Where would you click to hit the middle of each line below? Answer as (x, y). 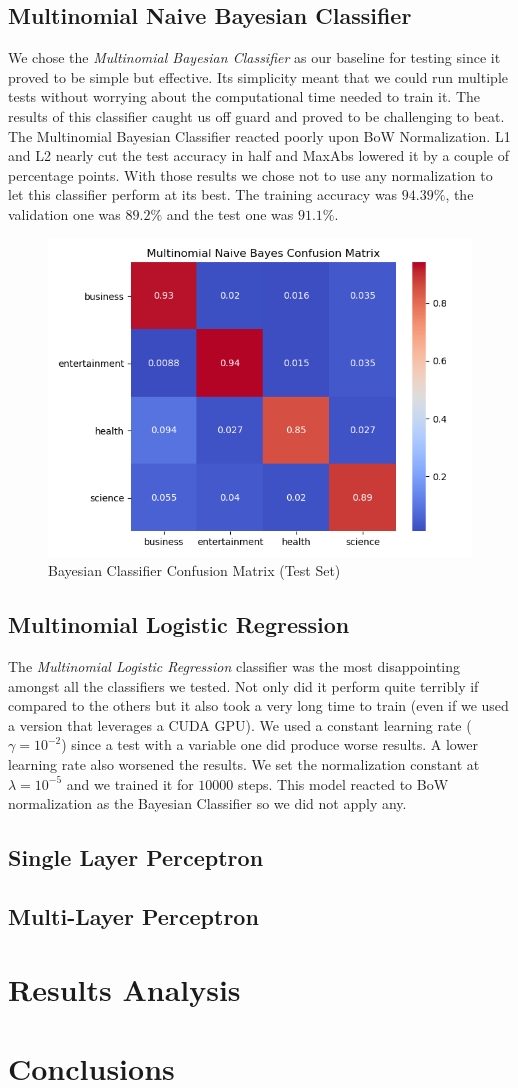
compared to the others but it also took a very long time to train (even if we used (258, 705)
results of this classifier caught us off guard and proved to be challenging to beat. (256, 115)
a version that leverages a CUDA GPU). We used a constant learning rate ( (240, 724)
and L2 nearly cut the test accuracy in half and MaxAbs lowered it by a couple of (258, 155)
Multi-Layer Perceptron (133, 915)
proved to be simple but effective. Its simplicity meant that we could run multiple (258, 76)
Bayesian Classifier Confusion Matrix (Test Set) (194, 570)
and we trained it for (130, 783)
